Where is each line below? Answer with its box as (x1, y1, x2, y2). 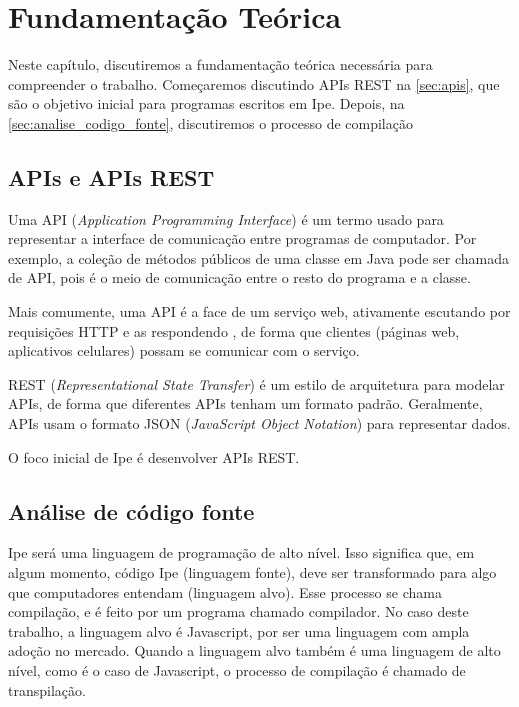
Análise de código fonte (8, 495, 255, 526)
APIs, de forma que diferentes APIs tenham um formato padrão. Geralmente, (8, 393, 483, 414)
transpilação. (8, 679, 86, 700)
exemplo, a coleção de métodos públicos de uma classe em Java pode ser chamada (8, 247, 510, 268)
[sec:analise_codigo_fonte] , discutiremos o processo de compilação (8, 112, 413, 133)
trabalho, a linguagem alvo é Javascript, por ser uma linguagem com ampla (8, 620, 470, 641)
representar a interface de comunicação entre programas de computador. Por (8, 228, 477, 249)
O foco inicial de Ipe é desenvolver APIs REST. (8, 446, 300, 467)
